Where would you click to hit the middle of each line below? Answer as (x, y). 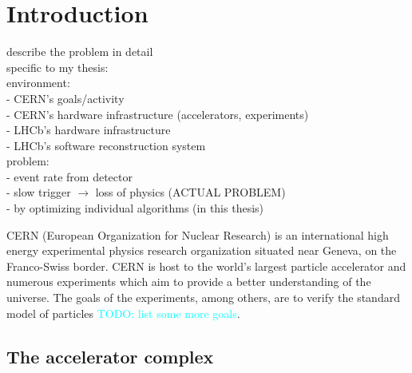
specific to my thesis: (57, 67)
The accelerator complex (110, 356)
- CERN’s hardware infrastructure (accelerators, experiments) (158, 114)
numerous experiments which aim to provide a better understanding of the (189, 282)
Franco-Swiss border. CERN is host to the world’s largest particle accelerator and (206, 266)
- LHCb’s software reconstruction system (106, 145)
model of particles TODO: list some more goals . (123, 313)
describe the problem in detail (80, 52)
